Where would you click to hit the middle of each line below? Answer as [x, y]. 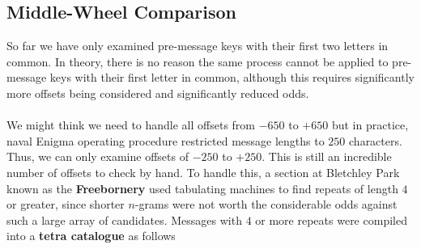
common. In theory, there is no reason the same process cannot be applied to [198, 61]
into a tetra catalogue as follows [91, 236]
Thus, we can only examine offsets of [98, 156]
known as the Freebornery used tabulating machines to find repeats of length [202, 188]
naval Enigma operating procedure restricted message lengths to [166, 140]
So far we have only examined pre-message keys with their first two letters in [198, 46]
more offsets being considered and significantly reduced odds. [158, 93]
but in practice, [370, 125]
